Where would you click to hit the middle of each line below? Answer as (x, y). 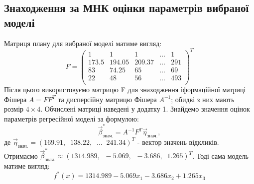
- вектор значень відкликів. (178, 142)
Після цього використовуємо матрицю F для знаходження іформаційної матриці (125, 89)
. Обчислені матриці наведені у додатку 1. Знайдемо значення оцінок (145, 109)
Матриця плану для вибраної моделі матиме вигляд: (83, 43)
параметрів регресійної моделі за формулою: (71, 118)
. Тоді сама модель (220, 155)
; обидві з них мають (203, 99)
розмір (14, 109)
